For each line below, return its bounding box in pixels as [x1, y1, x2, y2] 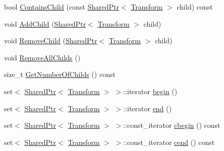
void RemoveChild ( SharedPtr [4, 35, 97, 46]
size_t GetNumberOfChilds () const [4, 69, 116, 80]
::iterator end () [123, 103, 172, 113]
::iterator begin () [123, 86, 178, 96]
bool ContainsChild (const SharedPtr [4, 2, 119, 12]
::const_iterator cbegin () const [123, 120, 220, 130]
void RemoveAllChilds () [4, 52, 81, 62]
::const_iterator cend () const [123, 136, 215, 147]
